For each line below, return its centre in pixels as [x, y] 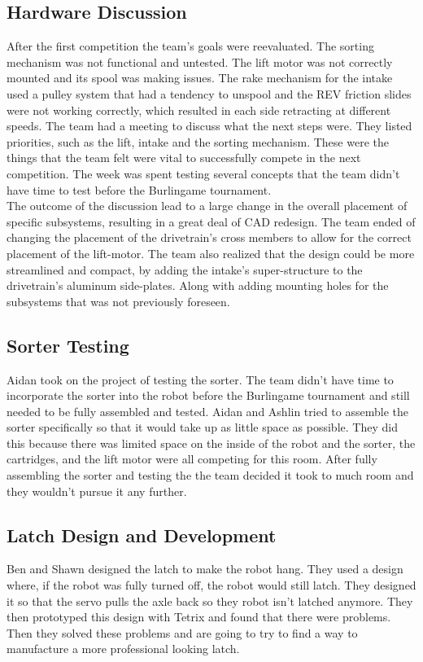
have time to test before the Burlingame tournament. [139, 189]
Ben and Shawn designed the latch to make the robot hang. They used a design [205, 569]
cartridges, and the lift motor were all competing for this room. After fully [192, 459]
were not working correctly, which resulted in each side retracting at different [199, 110]
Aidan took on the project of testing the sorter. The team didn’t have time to [200, 379]
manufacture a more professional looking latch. [123, 649]
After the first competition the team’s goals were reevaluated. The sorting [190, 46]
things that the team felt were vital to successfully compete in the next [184, 158]
